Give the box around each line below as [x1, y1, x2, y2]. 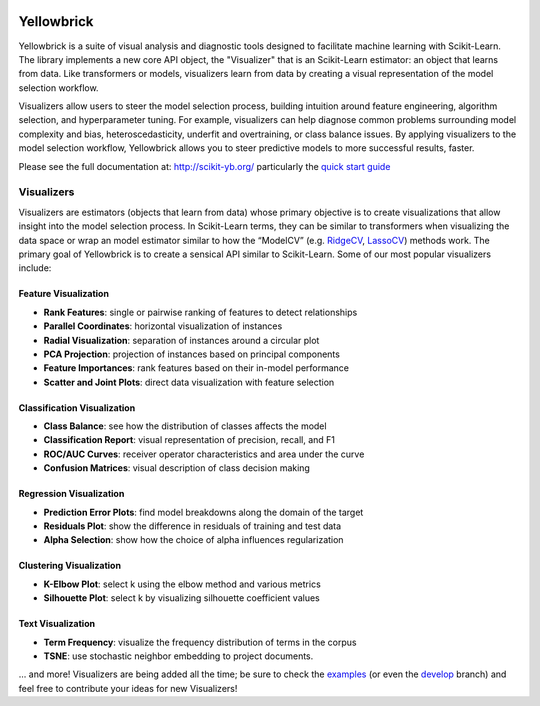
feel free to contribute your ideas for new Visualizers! [18, 682, 238, 694]
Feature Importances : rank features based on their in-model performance [43, 362, 350, 374]
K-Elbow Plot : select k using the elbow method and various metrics [43, 578, 322, 590]
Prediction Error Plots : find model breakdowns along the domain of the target [43, 506, 364, 518]
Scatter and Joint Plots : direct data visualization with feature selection [43, 376, 335, 388]
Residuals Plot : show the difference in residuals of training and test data [43, 520, 342, 532]
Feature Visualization [18, 288, 110, 300]
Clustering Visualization [18, 560, 122, 572]
